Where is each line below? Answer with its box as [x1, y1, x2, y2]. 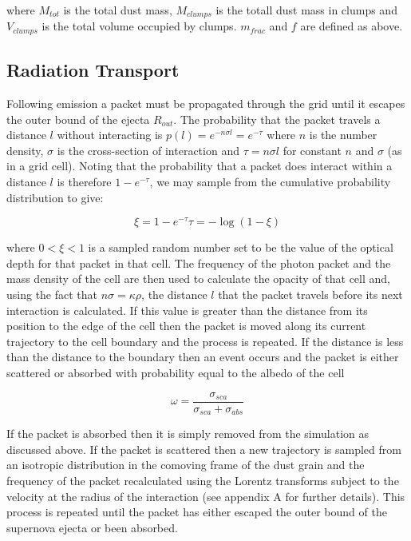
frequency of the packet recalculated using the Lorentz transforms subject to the [6, 471, 399, 488]
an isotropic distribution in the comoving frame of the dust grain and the [6, 456, 365, 473]
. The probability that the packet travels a [173, 110, 381, 127]
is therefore [57, 173, 112, 190]
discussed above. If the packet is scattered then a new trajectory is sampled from [6, 440, 401, 457]
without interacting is [57, 126, 163, 143]
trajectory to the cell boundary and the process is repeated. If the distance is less [6, 332, 404, 349]
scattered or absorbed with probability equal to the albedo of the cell [6, 364, 345, 381]
